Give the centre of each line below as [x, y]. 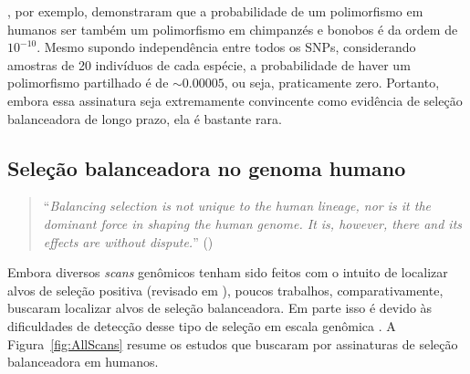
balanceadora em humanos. [83, 362]
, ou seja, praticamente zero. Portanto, [332, 83]
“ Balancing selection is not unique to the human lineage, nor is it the [237, 206]
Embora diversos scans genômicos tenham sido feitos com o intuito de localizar [228, 272]
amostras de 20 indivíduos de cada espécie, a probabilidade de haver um [209, 64]
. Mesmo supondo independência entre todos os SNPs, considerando [226, 47]
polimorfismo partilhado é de [88, 83]
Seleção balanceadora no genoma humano [207, 167]
